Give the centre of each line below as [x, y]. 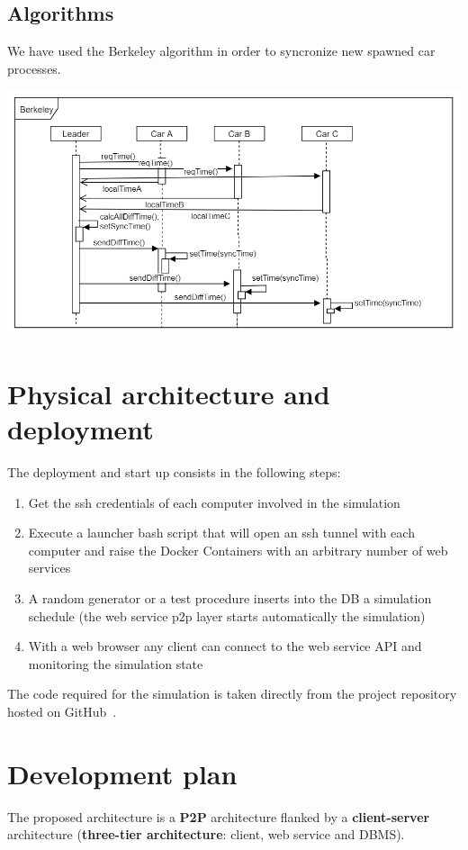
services [49, 568]
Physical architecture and [169, 393]
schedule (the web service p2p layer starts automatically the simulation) [227, 615]
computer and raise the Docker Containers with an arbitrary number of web [238, 550]
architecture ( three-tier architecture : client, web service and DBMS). [206, 834]
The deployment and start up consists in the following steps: [174, 472]
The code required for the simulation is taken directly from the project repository [232, 694]
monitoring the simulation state [116, 663]
